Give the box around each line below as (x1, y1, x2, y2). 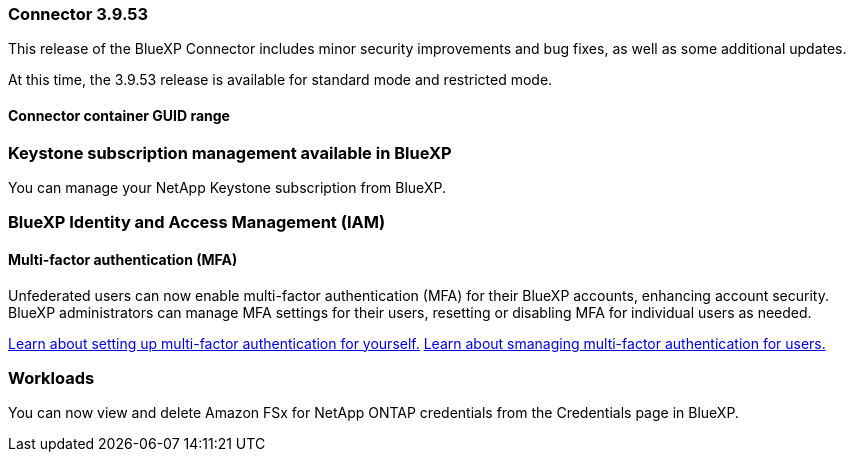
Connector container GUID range (8, 106, 230, 124)
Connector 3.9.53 (8, 4, 148, 24)
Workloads (8, 367, 95, 388)
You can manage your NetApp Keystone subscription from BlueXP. (8, 178, 446, 196)
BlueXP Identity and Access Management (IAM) (8, 212, 386, 233)
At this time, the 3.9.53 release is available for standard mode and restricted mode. (8, 71, 553, 89)
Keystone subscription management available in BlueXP (8, 142, 452, 163)
